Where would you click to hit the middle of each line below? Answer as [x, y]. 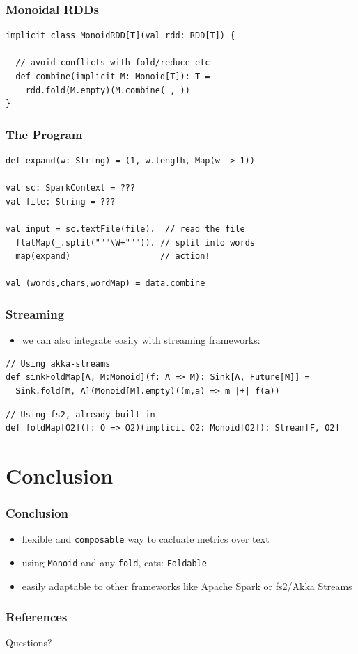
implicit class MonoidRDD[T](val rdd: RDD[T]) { [120, 36]
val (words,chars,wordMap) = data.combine [106, 284]
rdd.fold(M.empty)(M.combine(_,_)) [108, 90]
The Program [44, 134]
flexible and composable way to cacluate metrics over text [146, 539]
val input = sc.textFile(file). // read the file [125, 229]
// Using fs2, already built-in [80, 414]
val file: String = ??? [61, 201]
